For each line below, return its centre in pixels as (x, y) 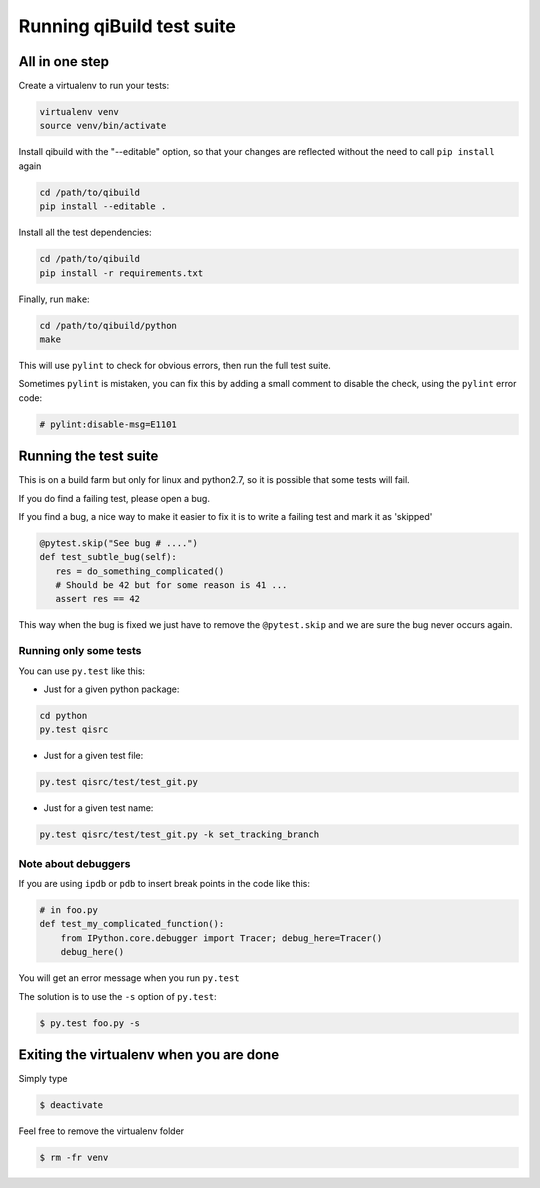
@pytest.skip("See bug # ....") (119, 543)
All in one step (64, 61)
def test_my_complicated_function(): (132, 924)
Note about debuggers (74, 863)
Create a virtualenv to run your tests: (94, 86)
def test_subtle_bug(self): (108, 557)
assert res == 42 (97, 599)
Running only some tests (80, 651)
